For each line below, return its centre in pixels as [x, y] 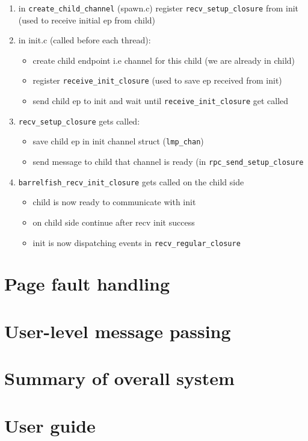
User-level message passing [118, 331]
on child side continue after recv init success [114, 222]
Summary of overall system [119, 378]
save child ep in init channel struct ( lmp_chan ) [118, 141]
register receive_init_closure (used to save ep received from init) [157, 80]
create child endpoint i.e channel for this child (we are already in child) [164, 60]
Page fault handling [87, 284]
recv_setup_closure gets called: [79, 121]
